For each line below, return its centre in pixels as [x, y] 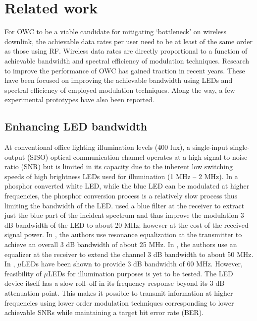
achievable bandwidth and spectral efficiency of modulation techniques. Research [127, 60]
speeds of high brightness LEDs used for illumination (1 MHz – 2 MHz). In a [121, 176]
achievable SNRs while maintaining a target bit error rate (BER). [104, 312]
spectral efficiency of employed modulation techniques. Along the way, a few [120, 90]
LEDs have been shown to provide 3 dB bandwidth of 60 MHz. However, [132, 264]
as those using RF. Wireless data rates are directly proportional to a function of [126, 51]
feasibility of [23, 273]
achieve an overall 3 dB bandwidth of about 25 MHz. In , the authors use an [121, 244]
